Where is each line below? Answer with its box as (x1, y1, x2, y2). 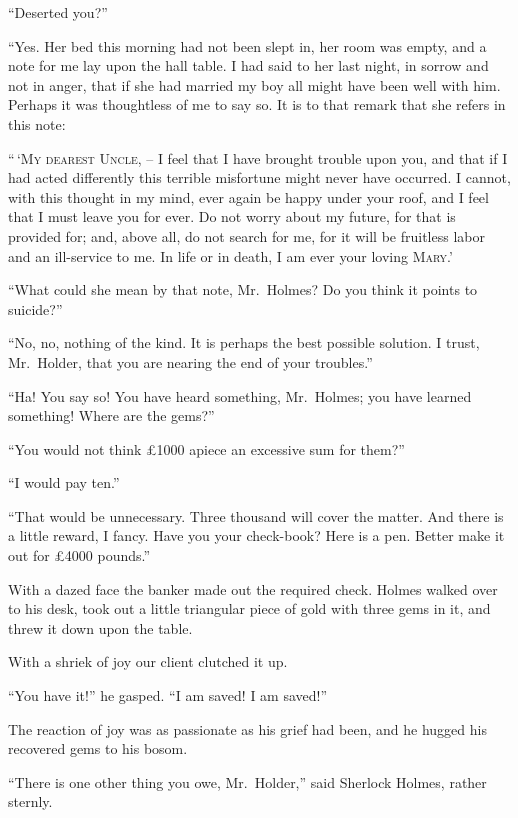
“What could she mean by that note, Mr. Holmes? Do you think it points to (8, 279, 478, 300)
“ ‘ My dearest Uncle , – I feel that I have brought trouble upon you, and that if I (8, 147, 508, 168)
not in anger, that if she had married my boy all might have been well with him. (8, 74, 501, 95)
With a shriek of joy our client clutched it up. (8, 651, 288, 672)
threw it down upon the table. (8, 617, 193, 638)
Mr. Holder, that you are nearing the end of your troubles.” (8, 351, 373, 372)
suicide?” (8, 298, 63, 319)
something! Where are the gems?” (8, 405, 215, 426)
